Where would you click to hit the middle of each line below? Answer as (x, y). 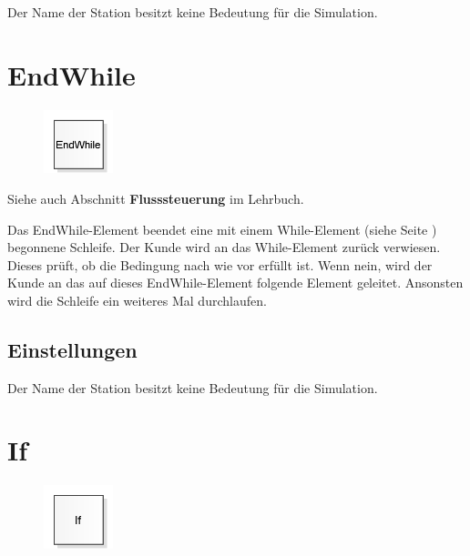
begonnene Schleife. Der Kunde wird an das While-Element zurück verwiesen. (224, 247)
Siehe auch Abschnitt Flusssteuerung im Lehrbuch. (156, 198)
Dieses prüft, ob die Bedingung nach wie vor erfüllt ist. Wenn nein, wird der (220, 264)
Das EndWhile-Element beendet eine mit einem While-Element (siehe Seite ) (222, 229)
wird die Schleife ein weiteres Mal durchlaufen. (137, 300)
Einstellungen (72, 349)
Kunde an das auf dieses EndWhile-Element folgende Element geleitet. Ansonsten (235, 283)
